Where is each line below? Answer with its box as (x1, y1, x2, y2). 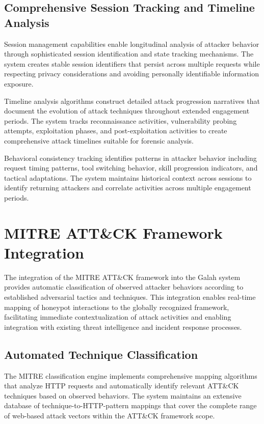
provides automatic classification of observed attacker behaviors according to (4, 281, 244, 292)
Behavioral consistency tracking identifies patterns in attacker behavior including (4, 152, 257, 163)
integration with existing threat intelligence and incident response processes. (4, 321, 242, 332)
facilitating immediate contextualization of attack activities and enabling (4, 312, 231, 322)
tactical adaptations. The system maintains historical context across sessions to (4, 172, 252, 183)
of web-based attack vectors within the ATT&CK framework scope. (4, 410, 215, 420)
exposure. (4, 78, 34, 89)
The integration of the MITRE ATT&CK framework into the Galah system (4, 271, 241, 282)
